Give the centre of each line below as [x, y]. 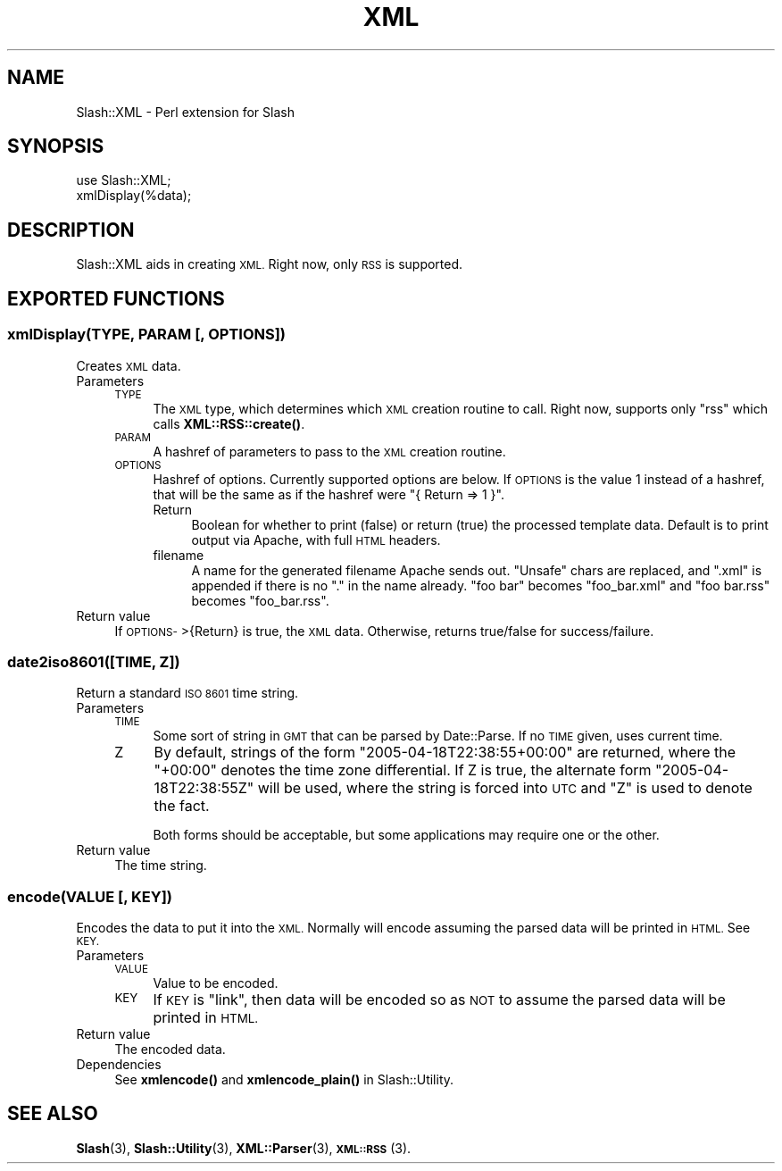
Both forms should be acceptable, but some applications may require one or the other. [406, 835]
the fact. [182, 806]
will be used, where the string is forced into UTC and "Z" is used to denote [505, 788]
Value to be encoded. [216, 983]
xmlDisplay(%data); [134, 196]
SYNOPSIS [56, 146]
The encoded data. [170, 1049]
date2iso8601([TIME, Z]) [94, 661]
